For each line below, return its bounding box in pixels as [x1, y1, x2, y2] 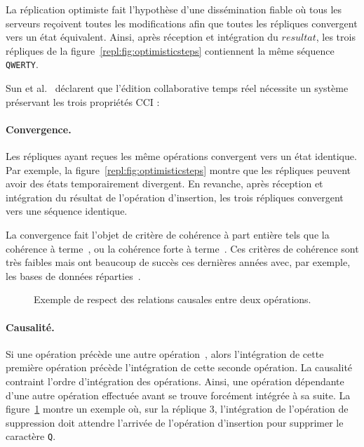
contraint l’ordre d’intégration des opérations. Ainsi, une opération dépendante [6, 373, 344, 388]
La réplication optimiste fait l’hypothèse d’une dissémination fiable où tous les [6, 2, 342, 16]
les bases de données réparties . [6, 268, 141, 283]
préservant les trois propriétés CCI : [6, 94, 160, 109]
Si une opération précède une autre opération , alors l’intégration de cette [6, 346, 324, 361]
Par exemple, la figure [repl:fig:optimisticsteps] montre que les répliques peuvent [6, 162, 351, 177]
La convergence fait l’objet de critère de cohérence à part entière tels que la [6, 227, 330, 241]
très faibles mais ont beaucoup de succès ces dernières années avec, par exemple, [6, 255, 351, 269]
